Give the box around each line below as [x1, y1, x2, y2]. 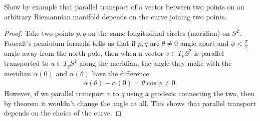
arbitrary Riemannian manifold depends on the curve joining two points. [4, 11, 227, 21]
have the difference [92, 68, 149, 78]
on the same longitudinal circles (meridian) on [88, 28, 230, 38]
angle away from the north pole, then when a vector [4, 47, 164, 58]
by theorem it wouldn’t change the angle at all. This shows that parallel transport [4, 98, 256, 108]
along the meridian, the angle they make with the [79, 58, 232, 68]
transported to [4, 58, 49, 68]
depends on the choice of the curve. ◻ [4, 108, 122, 118]
